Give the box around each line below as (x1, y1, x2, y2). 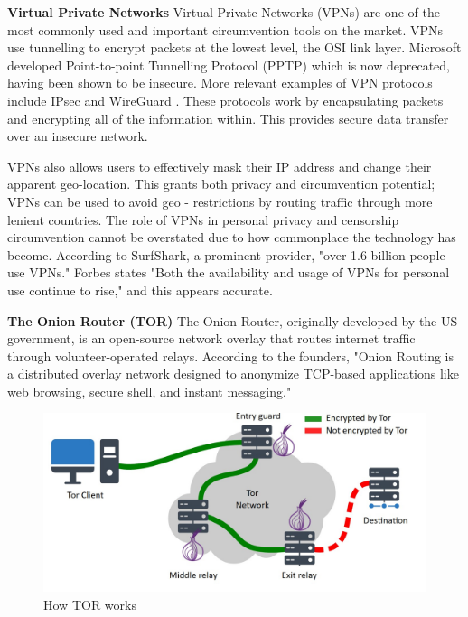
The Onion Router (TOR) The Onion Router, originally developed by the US (7, 311, 458, 330)
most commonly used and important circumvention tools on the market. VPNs (7, 20, 444, 39)
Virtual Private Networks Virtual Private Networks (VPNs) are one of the (7, 3, 440, 21)
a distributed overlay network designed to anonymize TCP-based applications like (7, 364, 459, 383)
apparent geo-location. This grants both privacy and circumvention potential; (7, 174, 435, 193)
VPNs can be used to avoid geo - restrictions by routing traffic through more (7, 192, 433, 210)
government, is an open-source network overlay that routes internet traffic (7, 329, 416, 348)
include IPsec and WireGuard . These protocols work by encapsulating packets (7, 90, 444, 109)
